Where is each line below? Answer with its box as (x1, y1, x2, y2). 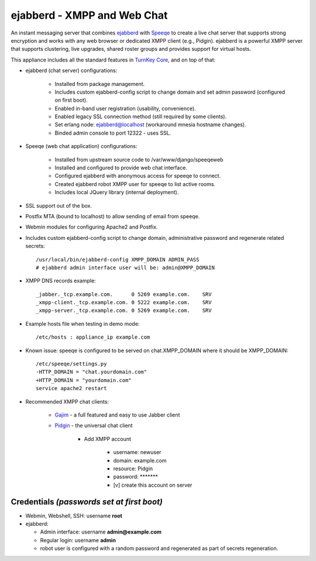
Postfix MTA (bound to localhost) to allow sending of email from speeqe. (25, 212, 200, 219)
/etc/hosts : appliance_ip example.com (36, 334, 150, 340)
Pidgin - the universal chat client (54, 422, 133, 429)
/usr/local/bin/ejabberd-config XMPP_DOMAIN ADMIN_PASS (36, 256, 200, 263)
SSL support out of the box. (25, 202, 92, 209)
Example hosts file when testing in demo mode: (25, 320, 140, 327)
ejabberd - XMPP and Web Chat (11, 9, 168, 22)
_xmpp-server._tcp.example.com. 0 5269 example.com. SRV (36, 307, 212, 314)
